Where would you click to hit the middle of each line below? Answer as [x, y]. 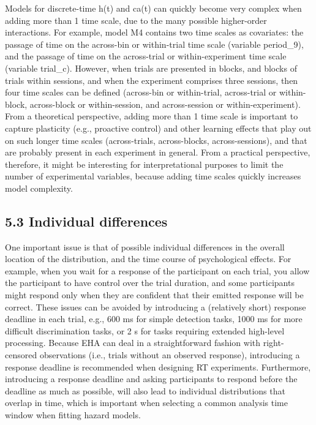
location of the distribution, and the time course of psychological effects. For [148, 259]
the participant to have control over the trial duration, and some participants [150, 283]
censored [21, 355]
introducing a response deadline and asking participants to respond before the [151, 379]
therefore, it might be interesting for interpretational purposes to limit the [144, 164]
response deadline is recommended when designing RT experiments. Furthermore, [158, 367]
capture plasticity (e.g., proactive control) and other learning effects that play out [158, 128]
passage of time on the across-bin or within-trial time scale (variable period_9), [154, 44]
